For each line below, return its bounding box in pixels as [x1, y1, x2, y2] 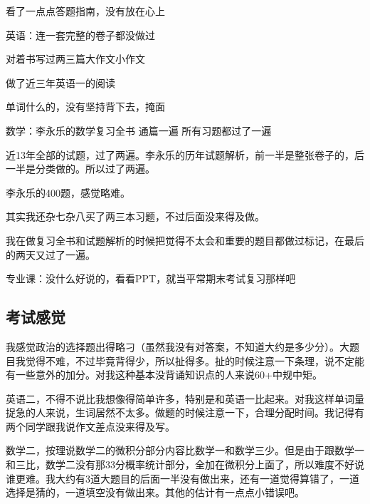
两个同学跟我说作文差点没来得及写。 [6, 418, 175, 433]
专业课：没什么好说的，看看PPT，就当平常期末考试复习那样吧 [6, 271, 296, 286]
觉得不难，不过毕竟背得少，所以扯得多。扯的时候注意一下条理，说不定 [25, 353, 354, 368]
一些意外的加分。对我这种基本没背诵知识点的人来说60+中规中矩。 [15, 367, 322, 382]
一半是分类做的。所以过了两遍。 [6, 161, 155, 176]
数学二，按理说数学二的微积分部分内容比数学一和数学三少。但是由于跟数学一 [6, 443, 364, 458]
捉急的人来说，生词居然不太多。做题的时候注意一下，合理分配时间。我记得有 [6, 405, 364, 420]
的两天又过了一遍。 [6, 247, 95, 262]
